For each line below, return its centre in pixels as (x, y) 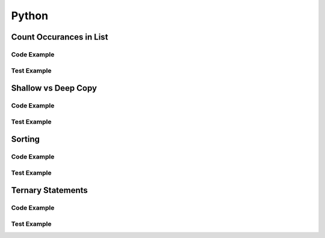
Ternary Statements (50, 190)
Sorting (26, 139)
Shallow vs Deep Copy (54, 88)
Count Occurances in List (60, 37)
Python (29, 16)
